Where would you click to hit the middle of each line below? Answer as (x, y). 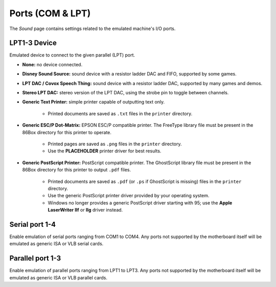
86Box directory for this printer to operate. (67, 132)
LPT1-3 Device (33, 43)
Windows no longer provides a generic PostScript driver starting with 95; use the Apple (140, 203)
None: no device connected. (52, 64)
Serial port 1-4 (33, 224)
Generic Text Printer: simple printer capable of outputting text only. (94, 102)
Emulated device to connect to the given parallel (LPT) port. (72, 55)
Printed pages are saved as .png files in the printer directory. (115, 144)
